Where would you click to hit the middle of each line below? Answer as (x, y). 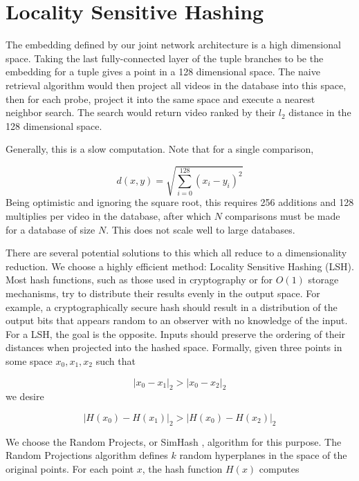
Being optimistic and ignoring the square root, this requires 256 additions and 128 (180, 202)
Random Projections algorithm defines (87, 455)
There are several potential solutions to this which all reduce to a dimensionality (176, 253)
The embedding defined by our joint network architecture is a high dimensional (173, 45)
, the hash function (182, 468)
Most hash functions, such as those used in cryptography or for (139, 280)
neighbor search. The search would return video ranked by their (141, 112)
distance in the (320, 112)
